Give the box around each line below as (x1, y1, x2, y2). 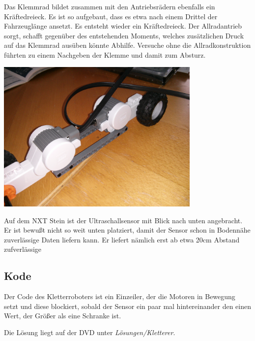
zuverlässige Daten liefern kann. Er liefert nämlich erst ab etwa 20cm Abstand (4, 234, 240, 244)
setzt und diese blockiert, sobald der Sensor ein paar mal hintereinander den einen (4, 301, 252, 311)
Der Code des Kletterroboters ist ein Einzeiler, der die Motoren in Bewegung (4, 291, 235, 302)
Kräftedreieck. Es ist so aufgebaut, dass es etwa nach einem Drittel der (4, 11, 218, 21)
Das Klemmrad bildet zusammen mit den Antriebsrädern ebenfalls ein (4, 1, 215, 11)
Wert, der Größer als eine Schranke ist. (4, 310, 121, 321)
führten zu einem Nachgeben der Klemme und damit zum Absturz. (4, 49, 206, 60)
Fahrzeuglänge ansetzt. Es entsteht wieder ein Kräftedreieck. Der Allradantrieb (4, 21, 242, 31)
